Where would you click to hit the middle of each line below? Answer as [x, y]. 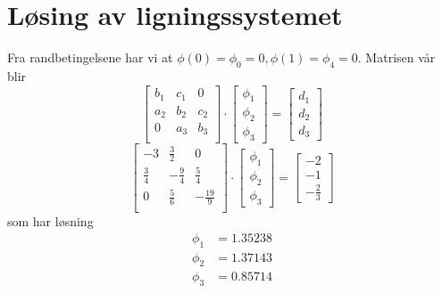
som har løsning [50, 221]
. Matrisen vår [396, 57]
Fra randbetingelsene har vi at [90, 57]
